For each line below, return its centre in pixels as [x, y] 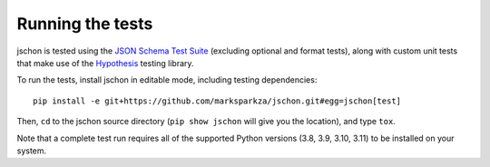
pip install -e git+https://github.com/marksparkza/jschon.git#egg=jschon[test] [217, 101]
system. [32, 151]
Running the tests [85, 24]
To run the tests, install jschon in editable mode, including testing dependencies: [167, 80]
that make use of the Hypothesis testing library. [105, 63]
